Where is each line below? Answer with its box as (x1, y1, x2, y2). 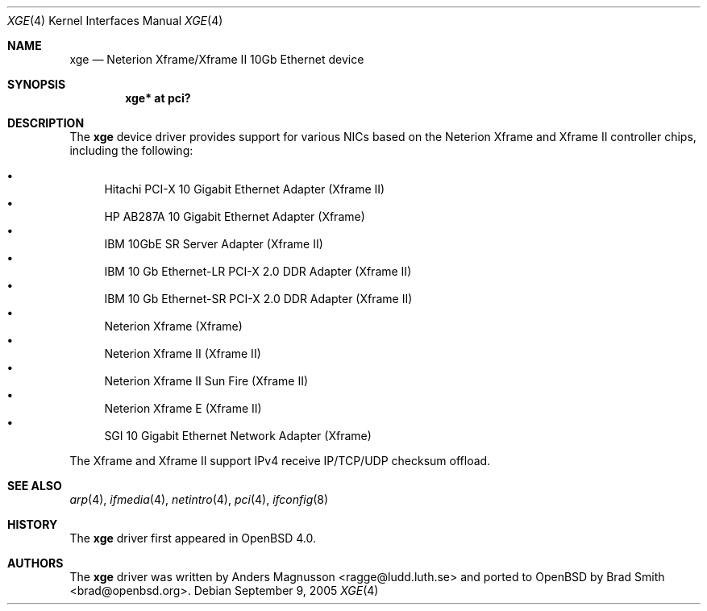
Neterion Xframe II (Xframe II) (104, 347, 261, 360)
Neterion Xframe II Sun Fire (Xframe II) (104, 374, 309, 388)
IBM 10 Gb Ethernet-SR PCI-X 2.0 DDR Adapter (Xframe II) (104, 292, 413, 305)
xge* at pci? (125, 91, 191, 105)
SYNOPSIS (7, 77, 66, 91)
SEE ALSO (7, 479, 62, 493)
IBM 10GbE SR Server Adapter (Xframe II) (104, 237, 323, 251)
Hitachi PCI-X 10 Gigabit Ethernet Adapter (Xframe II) (104, 182, 385, 196)
